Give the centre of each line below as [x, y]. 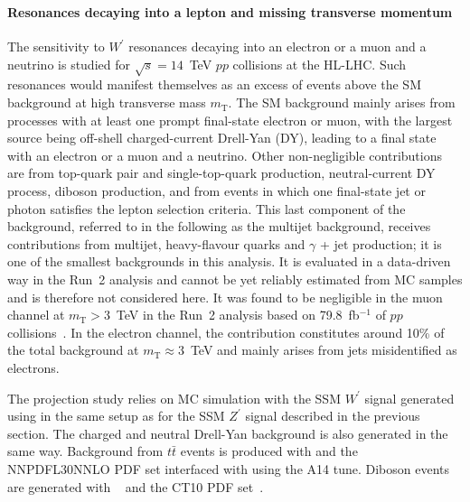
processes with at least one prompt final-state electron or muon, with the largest [230, 120]
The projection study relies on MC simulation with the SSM [174, 398]
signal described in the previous [333, 416]
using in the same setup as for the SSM [116, 416]
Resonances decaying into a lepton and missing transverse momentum [230, 11]
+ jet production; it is [381, 243]
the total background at [73, 350]
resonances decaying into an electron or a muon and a [277, 46]
